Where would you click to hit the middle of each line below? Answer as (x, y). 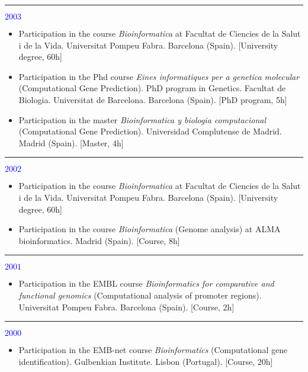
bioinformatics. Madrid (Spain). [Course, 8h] (99, 240)
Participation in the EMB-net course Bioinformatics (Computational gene (153, 350)
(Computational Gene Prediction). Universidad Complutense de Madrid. (150, 131)
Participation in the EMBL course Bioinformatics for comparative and (146, 283)
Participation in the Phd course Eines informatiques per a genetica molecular (159, 76)
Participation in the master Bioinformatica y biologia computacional (142, 119)
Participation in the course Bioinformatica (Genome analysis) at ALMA (150, 229)
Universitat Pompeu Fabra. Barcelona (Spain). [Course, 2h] (126, 307)
